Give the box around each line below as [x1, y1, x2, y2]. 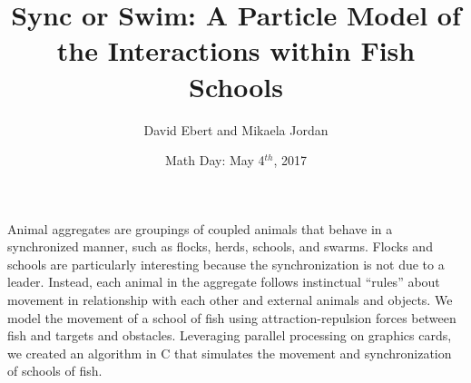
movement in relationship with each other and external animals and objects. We [7, 290, 453, 309]
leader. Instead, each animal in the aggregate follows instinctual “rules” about [7, 272, 440, 291]
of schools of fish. [7, 361, 103, 380]
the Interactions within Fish [56, 32, 416, 69]
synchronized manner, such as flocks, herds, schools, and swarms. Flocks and [7, 237, 433, 256]
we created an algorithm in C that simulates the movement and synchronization [7, 343, 452, 362]
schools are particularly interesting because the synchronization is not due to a [7, 254, 445, 273]
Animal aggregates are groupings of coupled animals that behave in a [7, 219, 393, 238]
